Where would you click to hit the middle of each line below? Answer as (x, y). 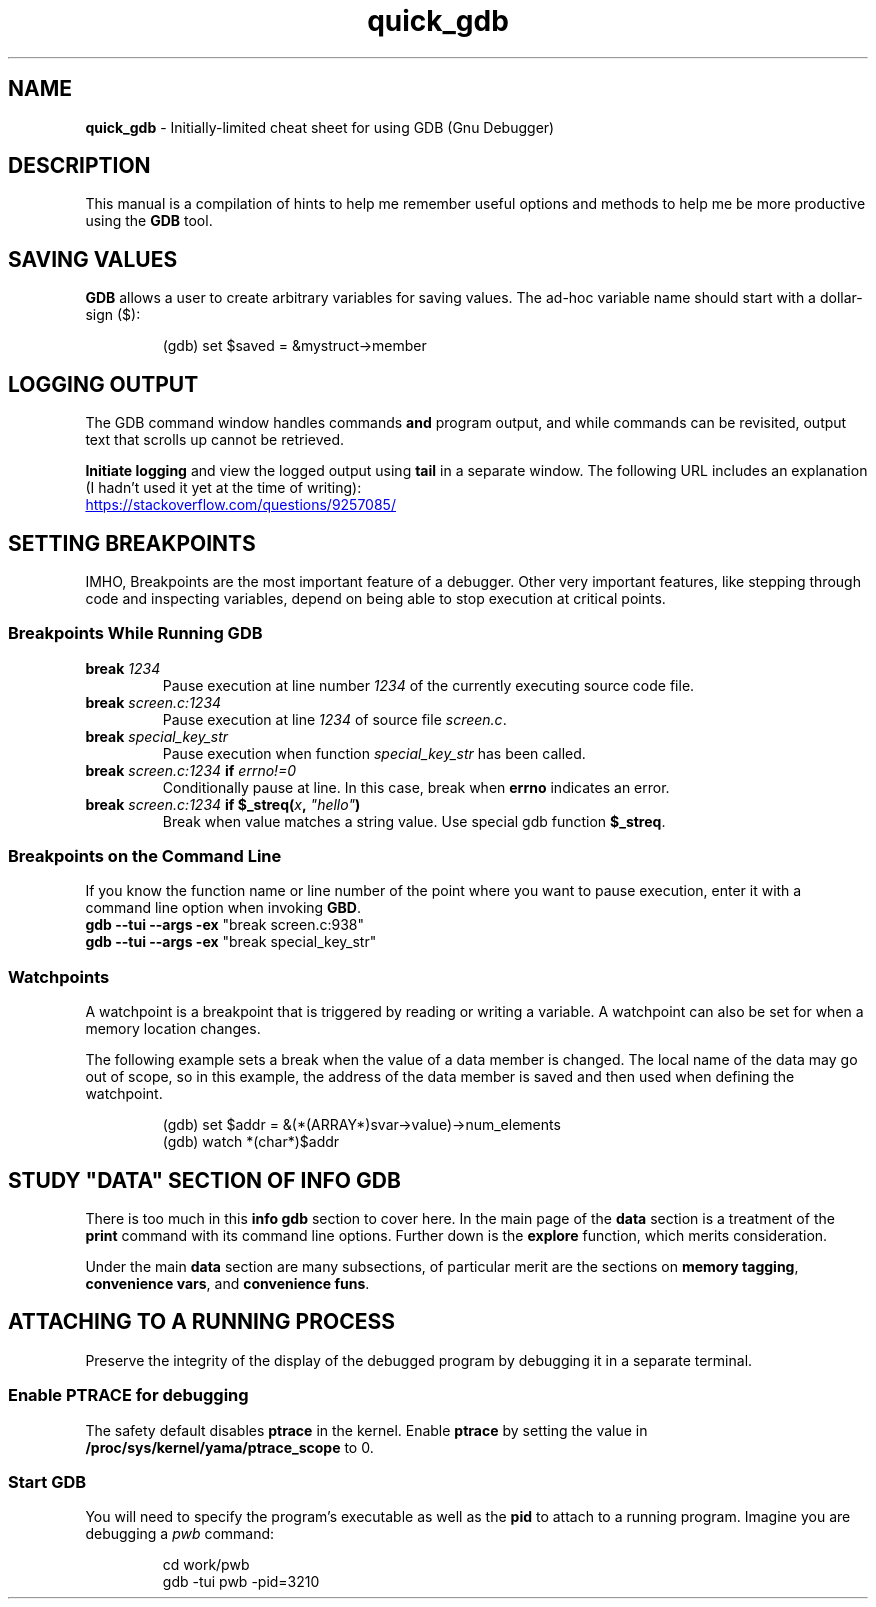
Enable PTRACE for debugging (128, 1395)
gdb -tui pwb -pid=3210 (241, 1582)
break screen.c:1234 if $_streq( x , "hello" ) (223, 804)
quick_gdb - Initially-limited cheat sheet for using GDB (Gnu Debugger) (320, 127)
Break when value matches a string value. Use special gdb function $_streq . (414, 821)
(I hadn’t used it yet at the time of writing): (223, 488)
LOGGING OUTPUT (103, 384)
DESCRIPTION (79, 166)
